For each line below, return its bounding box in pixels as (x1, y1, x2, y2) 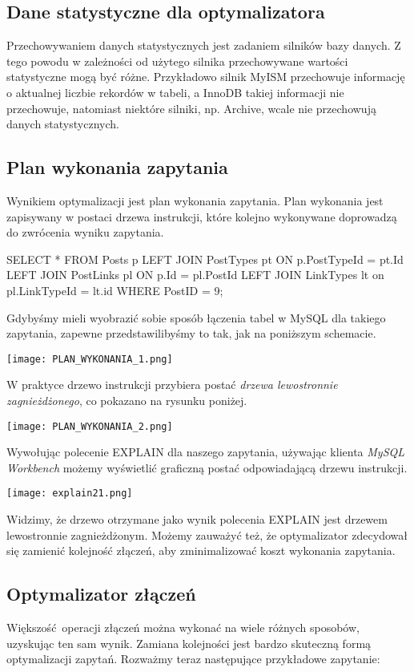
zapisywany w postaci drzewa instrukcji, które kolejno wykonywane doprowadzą (6, 208, 397, 225)
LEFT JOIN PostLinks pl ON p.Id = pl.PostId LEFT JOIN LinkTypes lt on (6, 266, 384, 283)
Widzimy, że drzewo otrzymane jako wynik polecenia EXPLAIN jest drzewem (6, 511, 388, 528)
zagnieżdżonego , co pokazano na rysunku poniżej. (6, 391, 247, 408)
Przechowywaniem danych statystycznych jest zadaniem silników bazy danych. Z (6, 37, 401, 54)
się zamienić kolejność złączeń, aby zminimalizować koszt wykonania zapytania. (6, 542, 396, 559)
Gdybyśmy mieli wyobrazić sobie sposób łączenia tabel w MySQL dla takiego (6, 309, 386, 326)
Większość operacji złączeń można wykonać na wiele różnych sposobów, (6, 619, 360, 636)
